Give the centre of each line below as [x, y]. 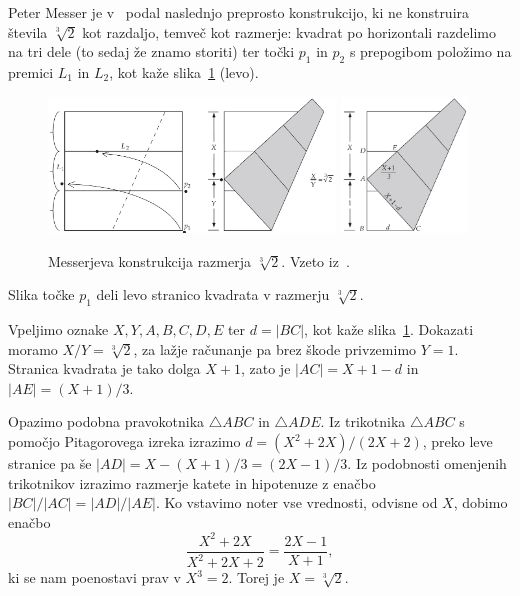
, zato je [265, 368]
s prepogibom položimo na [430, 51]
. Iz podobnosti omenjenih [427, 463]
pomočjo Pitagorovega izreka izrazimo [124, 441]
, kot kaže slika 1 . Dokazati [389, 329]
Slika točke [41, 294]
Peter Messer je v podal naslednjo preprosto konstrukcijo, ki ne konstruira [239, 12]
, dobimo [480, 502]
